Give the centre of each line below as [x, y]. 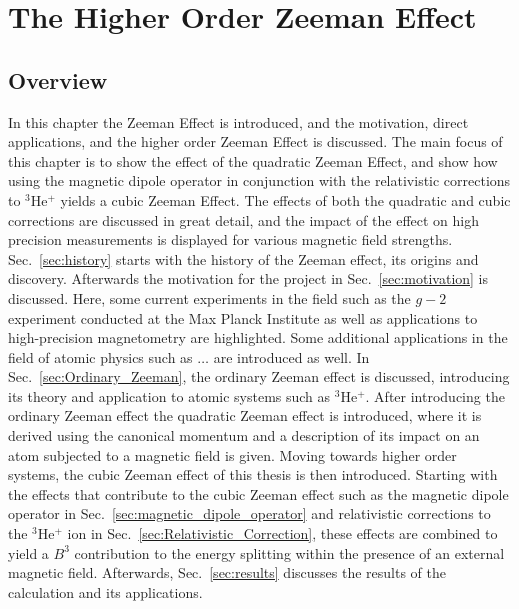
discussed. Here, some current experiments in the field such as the [209, 297]
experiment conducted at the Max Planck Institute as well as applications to [243, 317]
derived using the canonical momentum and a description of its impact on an [244, 435]
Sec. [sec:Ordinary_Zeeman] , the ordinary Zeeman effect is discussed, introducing [259, 376]
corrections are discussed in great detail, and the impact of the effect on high [243, 219]
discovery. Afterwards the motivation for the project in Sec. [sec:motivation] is [248, 278]
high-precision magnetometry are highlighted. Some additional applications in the [258, 337]
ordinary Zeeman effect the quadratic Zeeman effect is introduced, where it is [245, 415]
